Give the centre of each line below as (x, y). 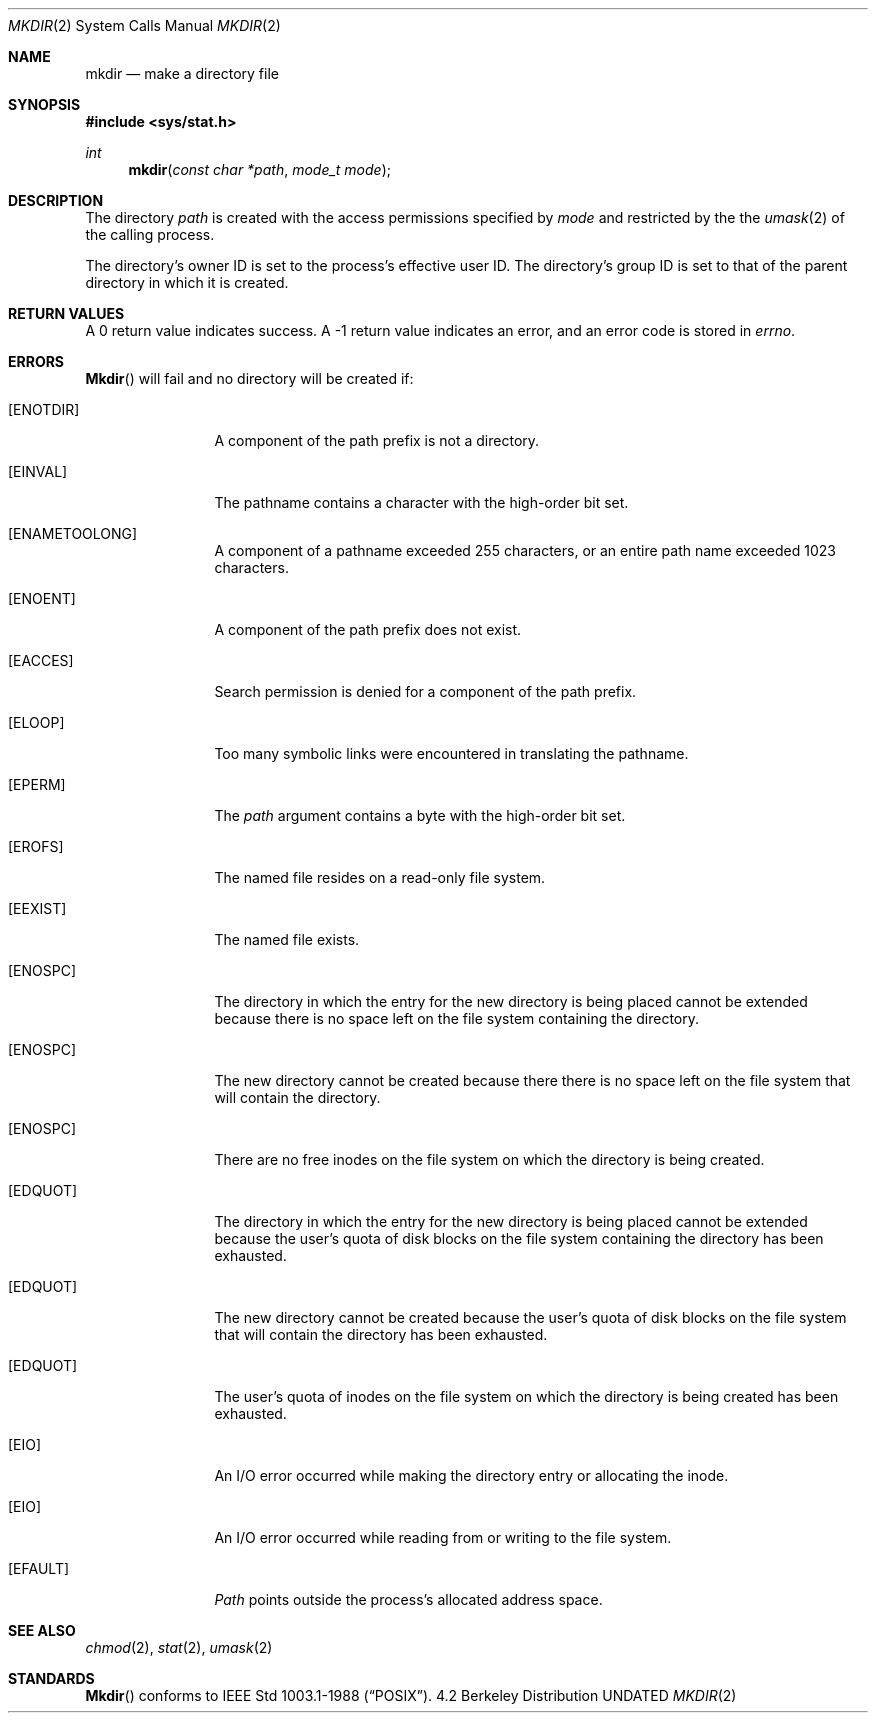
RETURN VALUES (66, 313)
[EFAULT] (39, 1568)
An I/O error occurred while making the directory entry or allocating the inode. (471, 1475)
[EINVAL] (38, 471)
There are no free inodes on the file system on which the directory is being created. (489, 1159)
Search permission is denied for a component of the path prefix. (425, 691)
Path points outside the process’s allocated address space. (408, 1599)
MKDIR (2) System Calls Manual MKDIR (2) (144, 25)
